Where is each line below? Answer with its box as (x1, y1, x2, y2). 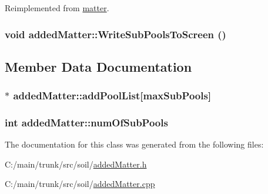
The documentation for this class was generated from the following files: (5, 138, 264, 150)
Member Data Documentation (5, 57, 192, 75)
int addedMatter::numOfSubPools (5, 115, 168, 129)
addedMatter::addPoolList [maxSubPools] (13, 88, 212, 103)
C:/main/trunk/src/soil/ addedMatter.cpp (5, 178, 155, 190)
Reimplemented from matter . (5, 2, 109, 14)
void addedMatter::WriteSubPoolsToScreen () (5, 26, 226, 41)
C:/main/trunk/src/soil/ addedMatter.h (5, 158, 147, 170)
